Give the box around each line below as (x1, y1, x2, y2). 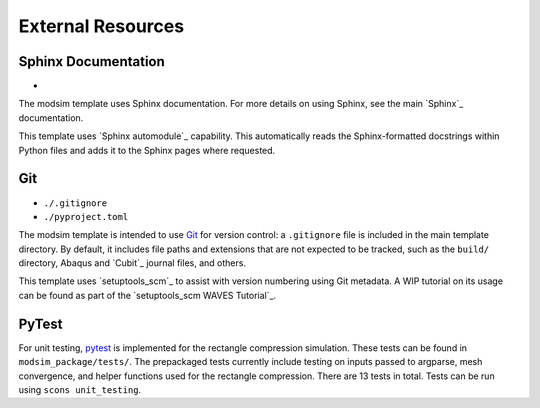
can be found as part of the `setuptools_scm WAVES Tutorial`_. (18, 289, 277, 301)
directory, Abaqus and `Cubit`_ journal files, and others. (18, 257, 247, 269)
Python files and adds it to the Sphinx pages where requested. (18, 144, 276, 156)
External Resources (18, 15, 185, 37)
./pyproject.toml (43, 211, 129, 222)
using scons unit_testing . (18, 383, 142, 395)
